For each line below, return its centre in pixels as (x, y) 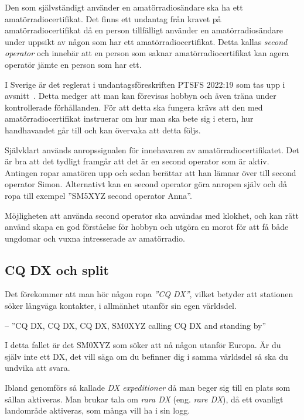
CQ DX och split (57, 269)
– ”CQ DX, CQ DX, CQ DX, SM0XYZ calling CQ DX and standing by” (136, 325)
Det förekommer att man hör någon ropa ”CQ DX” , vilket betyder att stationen (149, 294)
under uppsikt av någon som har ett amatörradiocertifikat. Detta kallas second (146, 41)
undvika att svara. (37, 368)
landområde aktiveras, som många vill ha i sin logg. (98, 410)
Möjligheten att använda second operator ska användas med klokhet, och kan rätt (152, 215)
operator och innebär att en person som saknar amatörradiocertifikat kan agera (147, 53)
